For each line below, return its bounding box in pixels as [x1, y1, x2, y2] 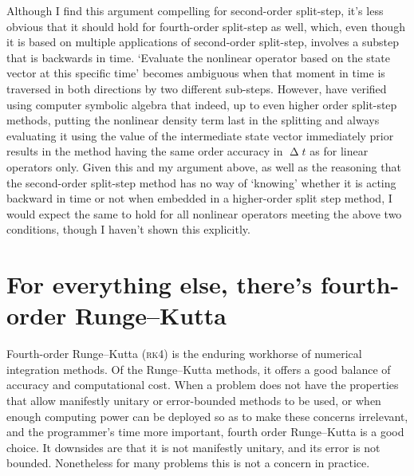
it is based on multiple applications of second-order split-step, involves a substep [6, 33, 399, 50]
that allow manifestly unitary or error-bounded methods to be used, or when [6, 392, 381, 408]
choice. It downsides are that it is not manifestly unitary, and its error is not [6, 439, 380, 455]
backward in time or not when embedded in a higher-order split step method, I [6, 190, 392, 207]
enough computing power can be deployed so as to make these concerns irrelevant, [6, 407, 408, 424]
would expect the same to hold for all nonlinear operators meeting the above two [6, 205, 402, 222]
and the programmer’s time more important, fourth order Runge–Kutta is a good [6, 423, 404, 440]
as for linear [310, 143, 369, 159]
